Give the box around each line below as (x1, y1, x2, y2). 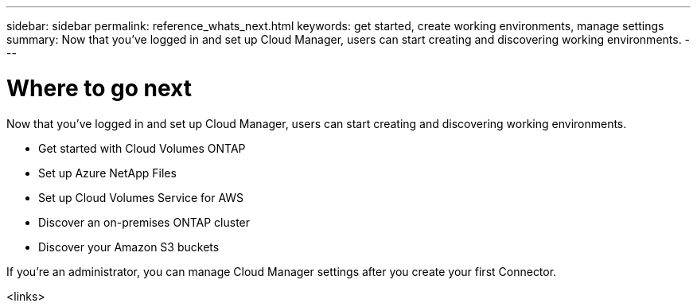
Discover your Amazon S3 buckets (38, 239, 220, 254)
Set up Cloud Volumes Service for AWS (38, 190, 244, 204)
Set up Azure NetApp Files (38, 165, 177, 180)
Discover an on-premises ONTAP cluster (38, 215, 251, 229)
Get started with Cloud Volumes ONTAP (38, 141, 246, 155)
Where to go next (6, 74, 192, 102)
